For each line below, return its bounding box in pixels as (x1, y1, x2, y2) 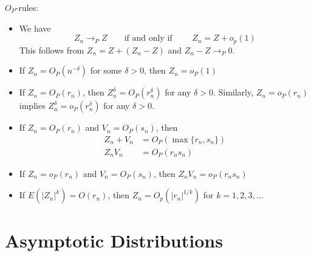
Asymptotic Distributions (5, 227, 223, 252)
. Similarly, (213, 86, 254, 99)
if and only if (124, 34, 173, 43)
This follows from (19, 43, 84, 56)
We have (19, 21, 51, 34)
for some (90, 64, 122, 77)
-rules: (15, 1, 39, 13)
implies (19, 99, 46, 112)
